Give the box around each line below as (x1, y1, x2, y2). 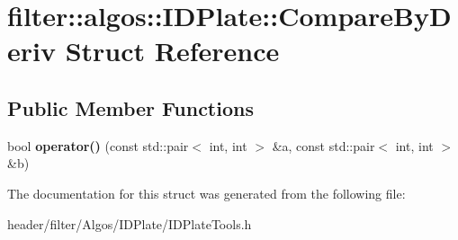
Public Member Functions (7, 93, 254, 121)
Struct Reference (65, 32, 280, 69)
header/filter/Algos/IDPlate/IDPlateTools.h (7, 214, 252, 233)
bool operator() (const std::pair (7, 136, 189, 155)
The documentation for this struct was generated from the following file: (7, 183, 406, 202)
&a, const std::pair (272, 136, 375, 155)
